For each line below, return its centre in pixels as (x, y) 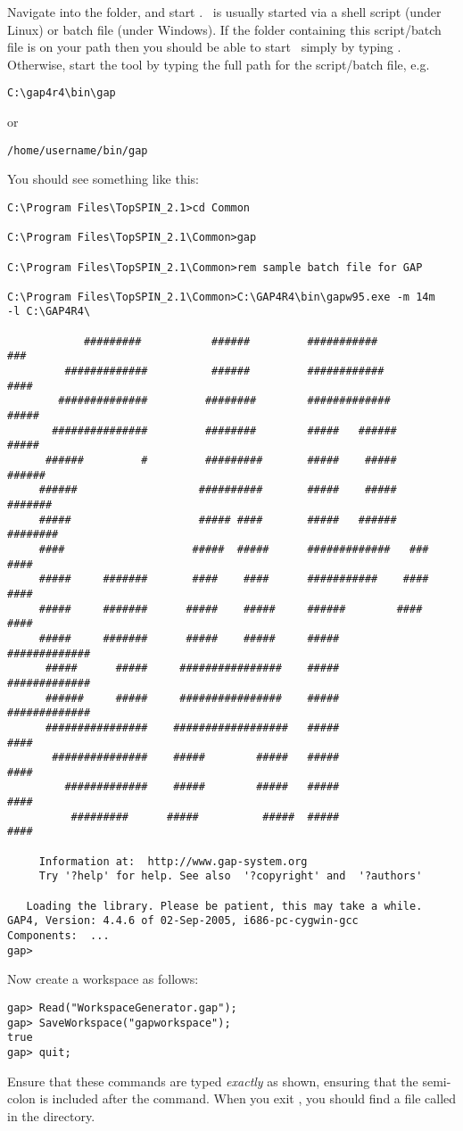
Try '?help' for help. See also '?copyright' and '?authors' (231, 876)
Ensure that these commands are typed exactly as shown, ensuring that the (213, 1081)
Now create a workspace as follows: (103, 979)
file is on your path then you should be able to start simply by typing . (204, 47)
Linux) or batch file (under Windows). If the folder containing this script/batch (224, 29)
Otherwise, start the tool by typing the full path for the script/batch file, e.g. (219, 64)
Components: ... (58, 936)
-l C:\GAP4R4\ (49, 312)
